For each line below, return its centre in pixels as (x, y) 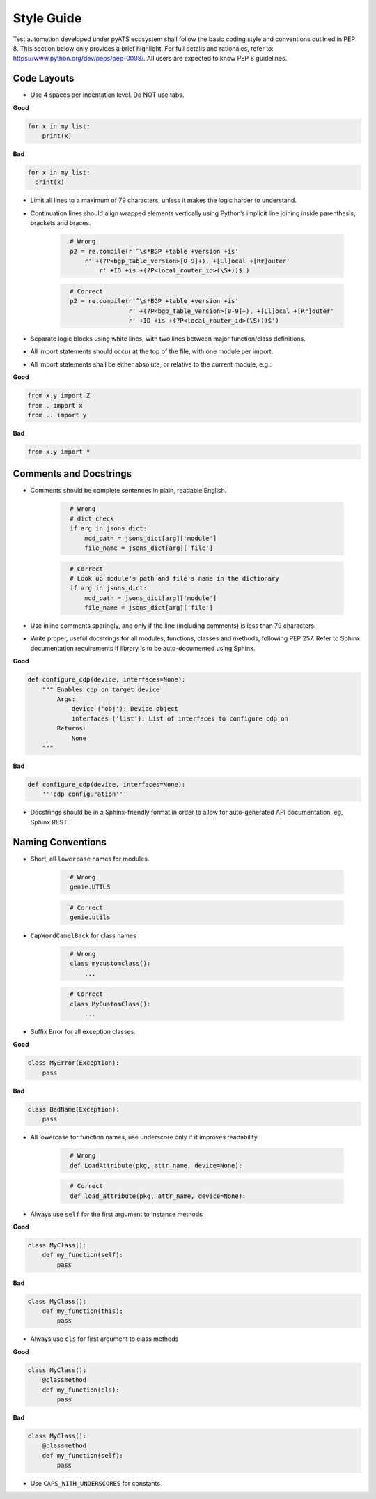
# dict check (92, 518)
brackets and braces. (61, 223)
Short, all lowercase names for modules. (90, 859)
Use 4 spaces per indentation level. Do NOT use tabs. (107, 95)
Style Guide (47, 18)
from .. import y (57, 415)
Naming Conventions (60, 842)
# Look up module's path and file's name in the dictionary (174, 578)
